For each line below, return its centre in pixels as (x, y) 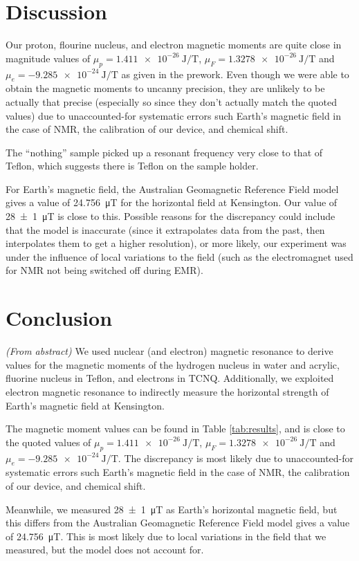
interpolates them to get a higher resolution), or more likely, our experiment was (176, 243)
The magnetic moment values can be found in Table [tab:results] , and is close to (175, 429)
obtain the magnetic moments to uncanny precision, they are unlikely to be (165, 88)
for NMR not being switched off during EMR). (104, 270)
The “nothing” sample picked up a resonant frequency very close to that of (164, 152)
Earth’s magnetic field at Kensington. (85, 405)
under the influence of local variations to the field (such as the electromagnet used (179, 256)
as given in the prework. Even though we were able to (235, 74)
